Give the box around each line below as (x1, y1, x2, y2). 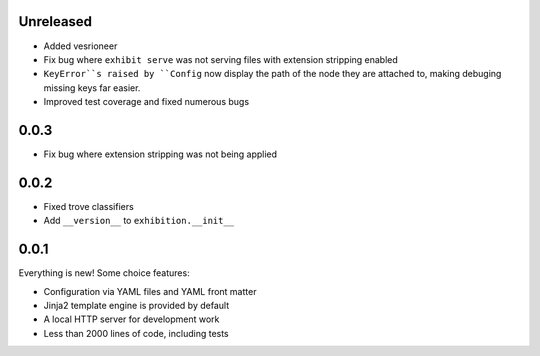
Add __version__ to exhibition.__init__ (43, 215, 235, 227)
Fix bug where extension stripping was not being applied (43, 148, 278, 160)
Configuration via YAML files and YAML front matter (43, 285, 257, 297)
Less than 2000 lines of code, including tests (43, 327, 229, 339)
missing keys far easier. (43, 81, 141, 94)
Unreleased (18, 13, 93, 30)
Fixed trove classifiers (43, 200, 134, 212)
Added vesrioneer (43, 40, 118, 52)
